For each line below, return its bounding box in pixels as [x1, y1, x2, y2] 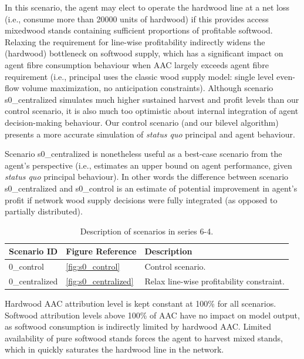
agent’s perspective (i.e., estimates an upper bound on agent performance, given [5, 159, 292, 171]
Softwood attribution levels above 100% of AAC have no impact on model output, [5, 308, 300, 321]
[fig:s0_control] [66, 260, 120, 273]
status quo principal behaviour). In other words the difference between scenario [5, 170, 289, 183]
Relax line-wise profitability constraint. [144, 274, 285, 287]
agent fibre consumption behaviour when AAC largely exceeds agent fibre [5, 58, 269, 71]
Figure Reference [66, 245, 137, 257]
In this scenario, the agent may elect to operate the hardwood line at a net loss [5, 1, 289, 13]
